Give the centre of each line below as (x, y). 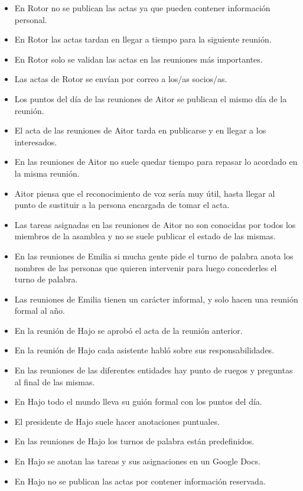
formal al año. (40, 310)
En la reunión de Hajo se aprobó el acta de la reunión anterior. (128, 330)
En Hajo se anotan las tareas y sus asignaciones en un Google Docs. (137, 461)
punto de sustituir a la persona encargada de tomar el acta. (122, 205)
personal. (31, 19)
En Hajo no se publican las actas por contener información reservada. (140, 481)
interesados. (36, 142)
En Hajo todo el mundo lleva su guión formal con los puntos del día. (138, 401)
